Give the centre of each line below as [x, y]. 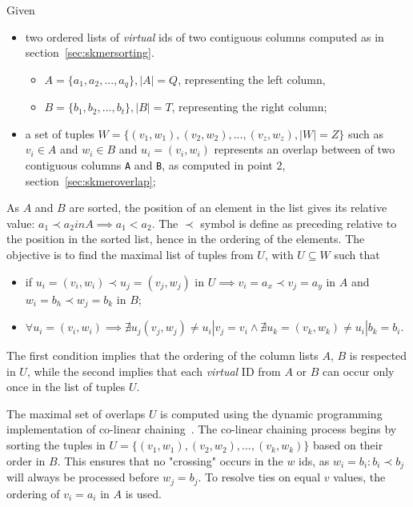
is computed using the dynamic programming [271, 413]
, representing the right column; [249, 107]
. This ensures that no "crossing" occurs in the [170, 460]
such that [357, 255]
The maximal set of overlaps [76, 413]
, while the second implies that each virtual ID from [154, 371]
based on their [348, 445]
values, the [359, 477]
